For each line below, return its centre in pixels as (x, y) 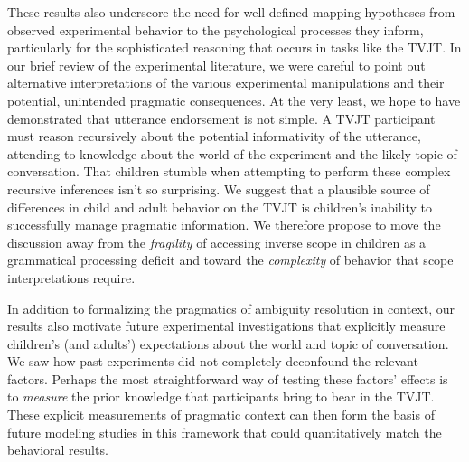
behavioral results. (58, 450)
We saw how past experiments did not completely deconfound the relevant (213, 361)
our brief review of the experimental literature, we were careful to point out (216, 65)
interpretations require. (71, 277)
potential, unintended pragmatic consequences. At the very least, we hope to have (234, 100)
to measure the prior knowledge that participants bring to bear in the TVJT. (221, 396)
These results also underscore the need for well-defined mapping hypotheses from (231, 12)
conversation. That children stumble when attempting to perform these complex (229, 171)
